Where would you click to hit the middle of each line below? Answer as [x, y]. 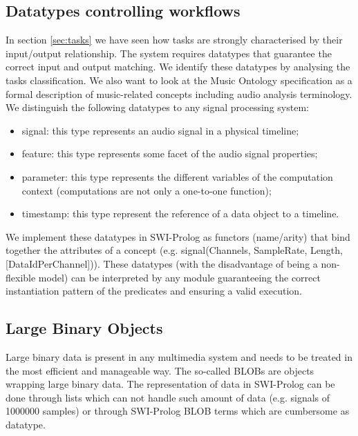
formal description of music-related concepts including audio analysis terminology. [179, 93]
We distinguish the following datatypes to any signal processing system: [157, 107]
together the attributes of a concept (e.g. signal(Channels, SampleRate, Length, [174, 250]
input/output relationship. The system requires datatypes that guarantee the [169, 53]
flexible [21, 277]
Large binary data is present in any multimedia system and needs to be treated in [179, 356]
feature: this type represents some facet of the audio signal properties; [170, 153]
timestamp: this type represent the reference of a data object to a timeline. [180, 214]
